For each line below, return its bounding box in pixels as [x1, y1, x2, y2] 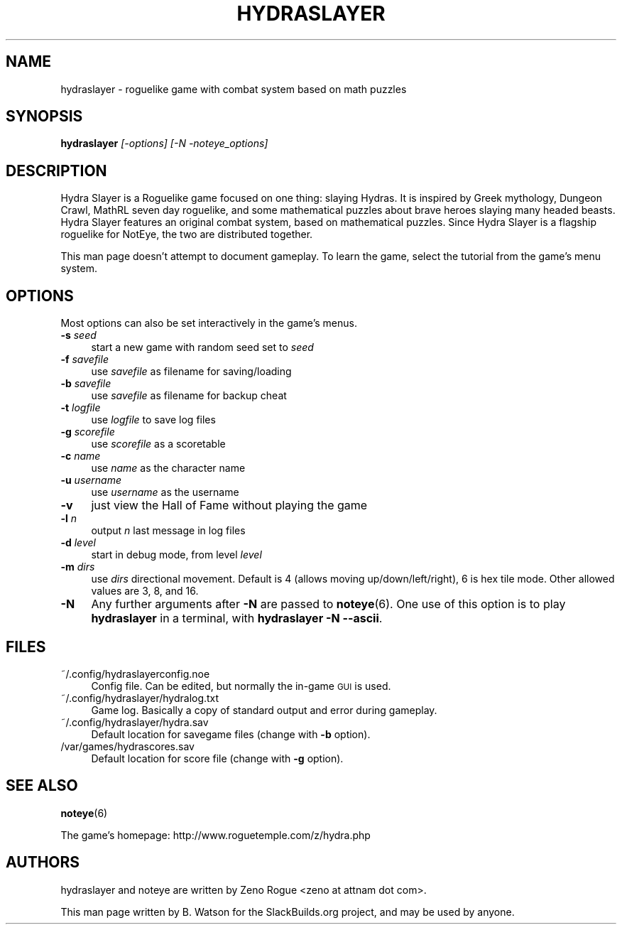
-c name [60, 450, 101, 463]
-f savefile [60, 353, 109, 366]
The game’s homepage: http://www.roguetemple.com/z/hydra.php [60, 828, 371, 841]
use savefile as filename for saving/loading [91, 365, 292, 378]
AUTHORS [6, 853, 80, 872]
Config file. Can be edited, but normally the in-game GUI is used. [91, 679, 391, 692]
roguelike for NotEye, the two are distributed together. [60, 228, 313, 241]
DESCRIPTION [6, 161, 107, 180]
